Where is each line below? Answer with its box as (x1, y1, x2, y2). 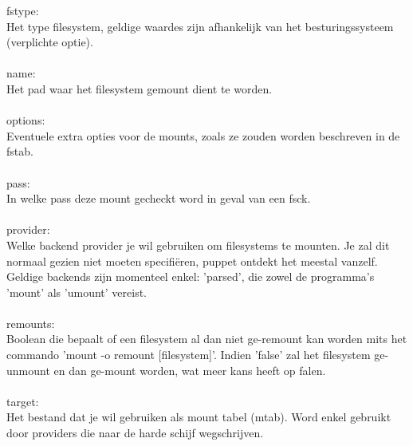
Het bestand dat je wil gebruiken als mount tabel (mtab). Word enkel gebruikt (6, 409, 391, 425)
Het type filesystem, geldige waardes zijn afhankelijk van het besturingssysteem (6, 18, 394, 34)
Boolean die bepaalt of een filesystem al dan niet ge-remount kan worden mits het (6, 330, 407, 347)
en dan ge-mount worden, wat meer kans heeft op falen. (53, 361, 326, 378)
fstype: (6, 2, 39, 18)
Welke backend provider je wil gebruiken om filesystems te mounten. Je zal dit (6, 236, 390, 253)
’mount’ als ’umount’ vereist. (6, 283, 147, 300)
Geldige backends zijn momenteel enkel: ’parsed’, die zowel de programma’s (6, 268, 375, 285)
